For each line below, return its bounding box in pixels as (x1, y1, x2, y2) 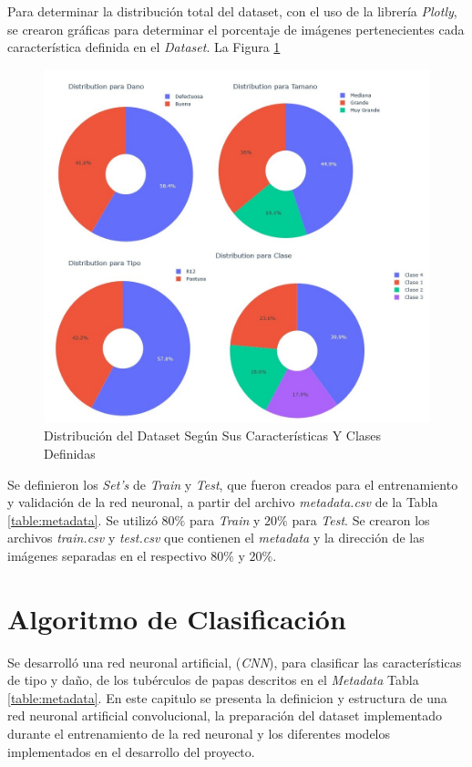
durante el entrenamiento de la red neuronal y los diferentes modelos (7, 724, 391, 743)
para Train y (189, 510, 261, 529)
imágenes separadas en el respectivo (7, 545, 207, 565)
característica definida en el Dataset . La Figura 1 (7, 37, 281, 57)
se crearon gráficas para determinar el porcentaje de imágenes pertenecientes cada (7, 19, 465, 38)
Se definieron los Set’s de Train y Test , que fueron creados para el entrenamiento (7, 474, 458, 493)
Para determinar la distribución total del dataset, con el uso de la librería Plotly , (7, 2, 457, 20)
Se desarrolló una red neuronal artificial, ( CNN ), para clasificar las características (7, 652, 462, 671)
